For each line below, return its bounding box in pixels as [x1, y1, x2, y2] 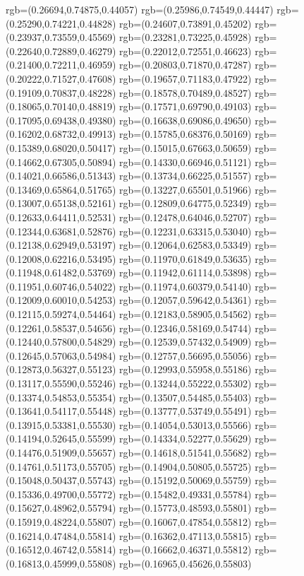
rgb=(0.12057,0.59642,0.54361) [119, 293, 252, 307]
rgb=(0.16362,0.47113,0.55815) [119, 528, 252, 543]
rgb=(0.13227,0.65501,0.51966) [119, 182, 252, 196]
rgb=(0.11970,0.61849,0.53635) [119, 251, 252, 266]
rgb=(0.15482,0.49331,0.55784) [119, 486, 252, 501]
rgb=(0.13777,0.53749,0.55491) [119, 404, 252, 418]
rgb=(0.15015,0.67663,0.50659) [119, 140, 252, 155]
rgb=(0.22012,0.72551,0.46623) [119, 43, 252, 58]
